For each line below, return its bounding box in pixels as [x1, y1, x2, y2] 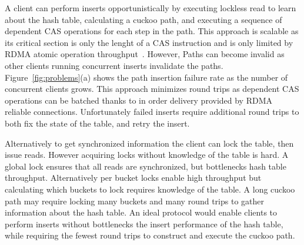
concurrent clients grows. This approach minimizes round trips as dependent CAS [5, 82, 299, 95]
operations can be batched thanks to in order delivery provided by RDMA [5, 94, 272, 106]
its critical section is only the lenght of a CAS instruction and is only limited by [5, 36, 293, 48]
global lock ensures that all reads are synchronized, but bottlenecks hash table [5, 160, 286, 172]
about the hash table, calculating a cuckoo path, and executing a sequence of [5, 13, 282, 25]
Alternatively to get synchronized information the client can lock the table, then [5, 137, 294, 149]
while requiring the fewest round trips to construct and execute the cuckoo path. [5, 229, 295, 241]
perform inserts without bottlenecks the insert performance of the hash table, [5, 217, 283, 230]
